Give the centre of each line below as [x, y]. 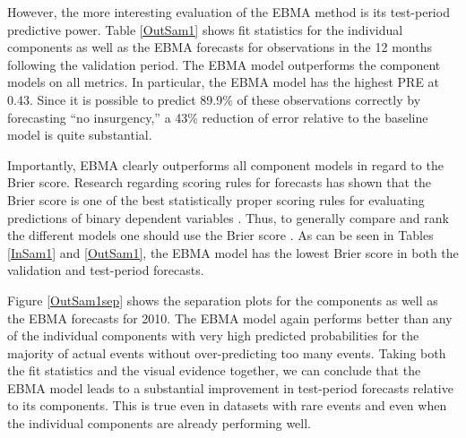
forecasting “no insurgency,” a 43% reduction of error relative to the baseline [218, 117]
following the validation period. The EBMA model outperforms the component [224, 64]
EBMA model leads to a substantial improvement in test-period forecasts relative [230, 387]
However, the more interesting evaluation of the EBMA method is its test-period [229, 12]
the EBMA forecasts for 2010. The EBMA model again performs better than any [230, 318]
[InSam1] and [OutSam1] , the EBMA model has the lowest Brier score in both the [233, 252]
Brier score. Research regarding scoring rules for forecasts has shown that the [220, 182]
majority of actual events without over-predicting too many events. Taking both [227, 352]
